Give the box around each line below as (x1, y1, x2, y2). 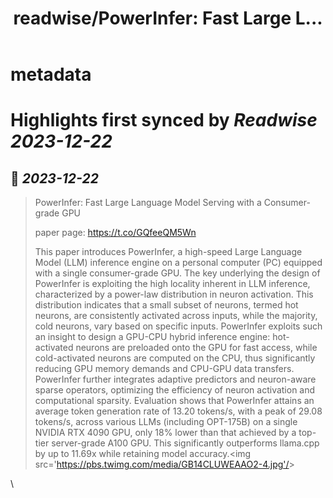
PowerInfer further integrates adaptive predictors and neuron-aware (34, 373, 317, 386)
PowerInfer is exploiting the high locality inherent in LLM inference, (34, 278, 311, 290)
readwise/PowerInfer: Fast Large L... (13, 7, 323, 30)
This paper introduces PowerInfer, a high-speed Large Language (34, 246, 303, 258)
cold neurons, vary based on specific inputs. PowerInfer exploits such (34, 320, 323, 332)
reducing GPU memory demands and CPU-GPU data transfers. (34, 363, 295, 375)
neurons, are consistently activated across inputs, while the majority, (34, 310, 318, 322)
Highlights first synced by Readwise (10, 109, 318, 132)
